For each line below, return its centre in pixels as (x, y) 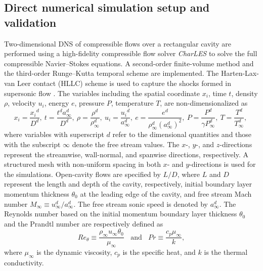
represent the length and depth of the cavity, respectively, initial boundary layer (128, 184)
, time (217, 93)
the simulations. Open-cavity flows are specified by (82, 174)
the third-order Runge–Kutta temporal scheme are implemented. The (112, 73)
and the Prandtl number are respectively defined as (84, 223)
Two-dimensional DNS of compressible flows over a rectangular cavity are (118, 43)
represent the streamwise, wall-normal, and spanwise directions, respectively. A (126, 154)
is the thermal (226, 252)
